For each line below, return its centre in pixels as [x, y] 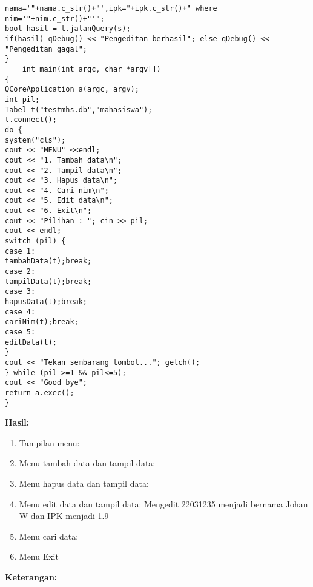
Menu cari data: [49, 536]
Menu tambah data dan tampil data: [87, 463]
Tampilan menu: [49, 442]
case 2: [20, 272]
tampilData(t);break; [48, 281]
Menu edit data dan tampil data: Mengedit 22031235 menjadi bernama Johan [163, 504]
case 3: [20, 292]
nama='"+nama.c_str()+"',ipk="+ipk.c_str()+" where [111, 8]
